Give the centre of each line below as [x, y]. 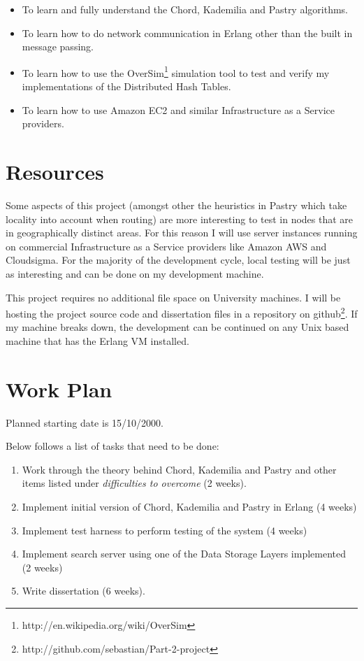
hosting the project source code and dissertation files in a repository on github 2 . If [182, 312]
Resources [55, 171]
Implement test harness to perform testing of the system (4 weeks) [165, 530]
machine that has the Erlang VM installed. [97, 340]
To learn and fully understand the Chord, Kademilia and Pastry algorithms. [185, 9]
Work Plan [59, 389]
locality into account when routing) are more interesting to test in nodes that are [180, 219]
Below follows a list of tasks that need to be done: [112, 446]
